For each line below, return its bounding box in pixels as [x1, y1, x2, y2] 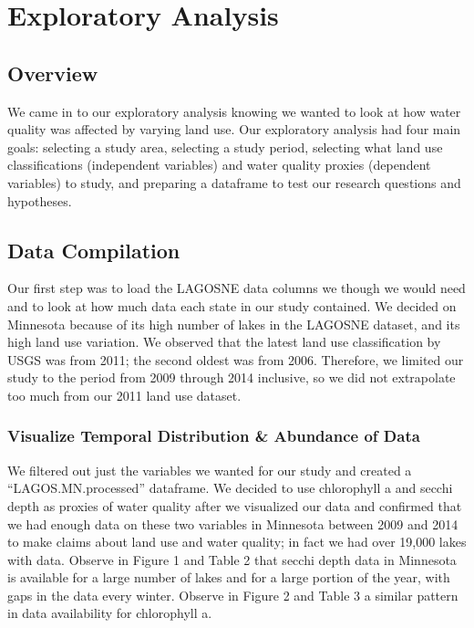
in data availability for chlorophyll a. [7, 603, 212, 623]
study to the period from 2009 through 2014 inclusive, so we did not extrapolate [7, 368, 456, 387]
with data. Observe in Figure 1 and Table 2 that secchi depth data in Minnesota [7, 549, 457, 569]
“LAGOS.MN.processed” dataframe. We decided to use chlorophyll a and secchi [7, 478, 453, 497]
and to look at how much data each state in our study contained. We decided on [7, 296, 457, 315]
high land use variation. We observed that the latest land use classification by [7, 332, 441, 351]
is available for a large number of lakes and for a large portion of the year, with [7, 568, 450, 587]
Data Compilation [7, 235, 180, 264]
